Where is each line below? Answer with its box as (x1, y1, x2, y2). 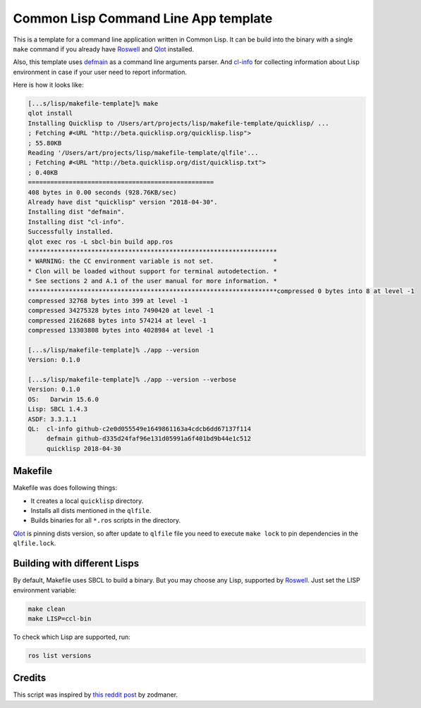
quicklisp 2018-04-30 (46, 445, 121, 452)
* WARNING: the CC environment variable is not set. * (28, 257, 278, 266)
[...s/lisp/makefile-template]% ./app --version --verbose (28, 375, 236, 384)
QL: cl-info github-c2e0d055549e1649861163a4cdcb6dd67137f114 (28, 425, 252, 433)
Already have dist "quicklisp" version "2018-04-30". (28, 198, 218, 206)
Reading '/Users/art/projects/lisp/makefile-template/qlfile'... (28, 149, 259, 157)
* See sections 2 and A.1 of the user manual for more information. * (28, 277, 278, 285)
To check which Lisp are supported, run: (13, 633, 130, 641)
